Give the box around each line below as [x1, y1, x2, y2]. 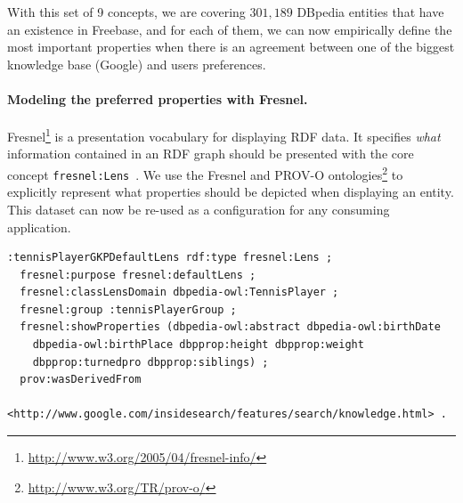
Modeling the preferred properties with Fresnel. [7, 89, 308, 108]
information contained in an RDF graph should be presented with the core [7, 144, 414, 163]
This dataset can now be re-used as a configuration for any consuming [7, 199, 390, 218]
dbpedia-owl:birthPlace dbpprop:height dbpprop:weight [32, 338, 364, 352]
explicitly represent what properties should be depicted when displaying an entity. [7, 183, 454, 201]
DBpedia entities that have [296, 3, 444, 20]
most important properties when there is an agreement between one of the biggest [7, 37, 455, 56]
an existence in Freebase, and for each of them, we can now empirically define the [7, 20, 452, 38]
